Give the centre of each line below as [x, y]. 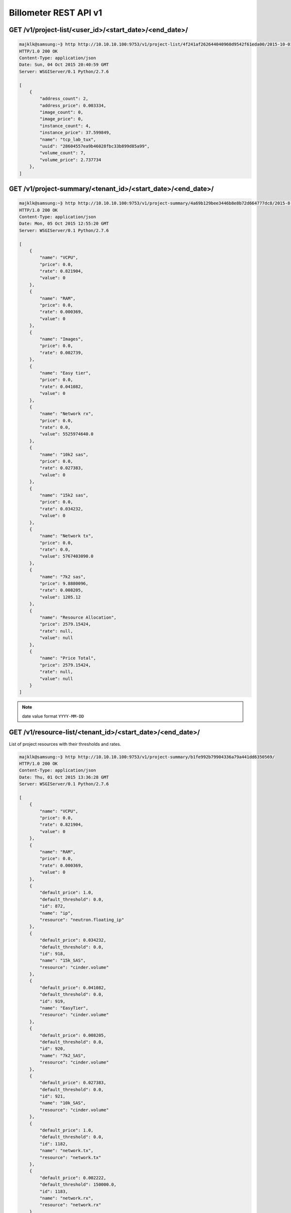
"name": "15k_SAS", [63, 960]
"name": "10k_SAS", [63, 1103]
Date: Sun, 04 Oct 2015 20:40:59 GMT [64, 65]
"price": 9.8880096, [64, 584]
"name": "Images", [61, 339]
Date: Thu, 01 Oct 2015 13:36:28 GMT [64, 777]
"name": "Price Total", [68, 658]
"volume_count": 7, [63, 153]
